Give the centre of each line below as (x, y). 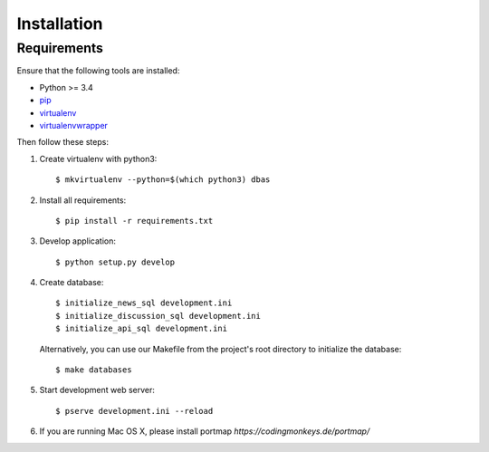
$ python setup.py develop (115, 262)
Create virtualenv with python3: (98, 159)
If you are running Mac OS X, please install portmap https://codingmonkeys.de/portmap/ (205, 431)
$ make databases (94, 370)
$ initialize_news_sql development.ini (144, 303)
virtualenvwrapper (74, 125)
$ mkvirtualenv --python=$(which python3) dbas (163, 180)
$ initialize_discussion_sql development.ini (158, 316)
